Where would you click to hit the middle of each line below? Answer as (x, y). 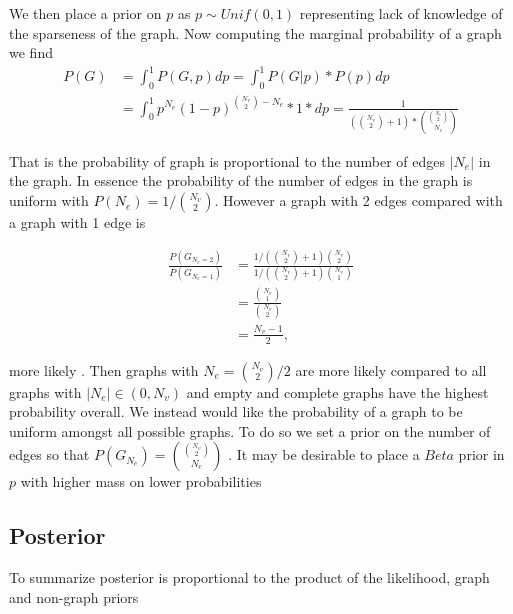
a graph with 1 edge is (77, 222)
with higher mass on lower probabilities (141, 481)
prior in (481, 454)
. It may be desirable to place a (324, 454)
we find (31, 52)
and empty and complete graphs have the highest (337, 391)
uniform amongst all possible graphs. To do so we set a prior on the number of (250, 430)
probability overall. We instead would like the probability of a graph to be (236, 411)
